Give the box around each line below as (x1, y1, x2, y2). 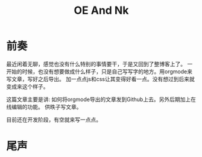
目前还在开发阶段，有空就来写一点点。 (6, 115, 101, 123)
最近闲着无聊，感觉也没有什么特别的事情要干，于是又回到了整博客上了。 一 (6, 60, 193, 67)
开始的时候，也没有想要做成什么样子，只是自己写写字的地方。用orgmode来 (6, 67, 193, 75)
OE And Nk (74, 4, 129, 17)
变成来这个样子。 (6, 82, 49, 90)
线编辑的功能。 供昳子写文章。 (6, 103, 82, 110)
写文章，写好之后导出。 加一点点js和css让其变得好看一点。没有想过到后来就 (6, 75, 195, 82)
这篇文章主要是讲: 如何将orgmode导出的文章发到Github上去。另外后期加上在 (6, 96, 196, 103)
